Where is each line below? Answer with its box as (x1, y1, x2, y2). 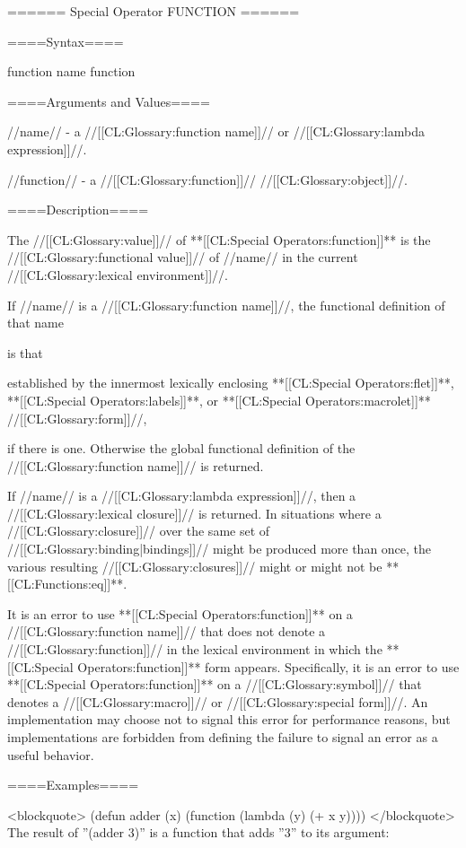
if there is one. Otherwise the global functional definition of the (7, 439, 356, 458)
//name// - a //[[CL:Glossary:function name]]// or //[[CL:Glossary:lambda (7, 122, 425, 141)
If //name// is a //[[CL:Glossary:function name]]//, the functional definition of (7, 295, 445, 314)
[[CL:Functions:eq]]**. (7, 574, 127, 593)
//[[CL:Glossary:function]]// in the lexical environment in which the (7, 640, 382, 659)
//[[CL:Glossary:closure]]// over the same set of (7, 521, 270, 540)
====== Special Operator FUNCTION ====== (7, 2, 300, 20)
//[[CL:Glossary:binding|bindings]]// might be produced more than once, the (7, 539, 432, 558)
